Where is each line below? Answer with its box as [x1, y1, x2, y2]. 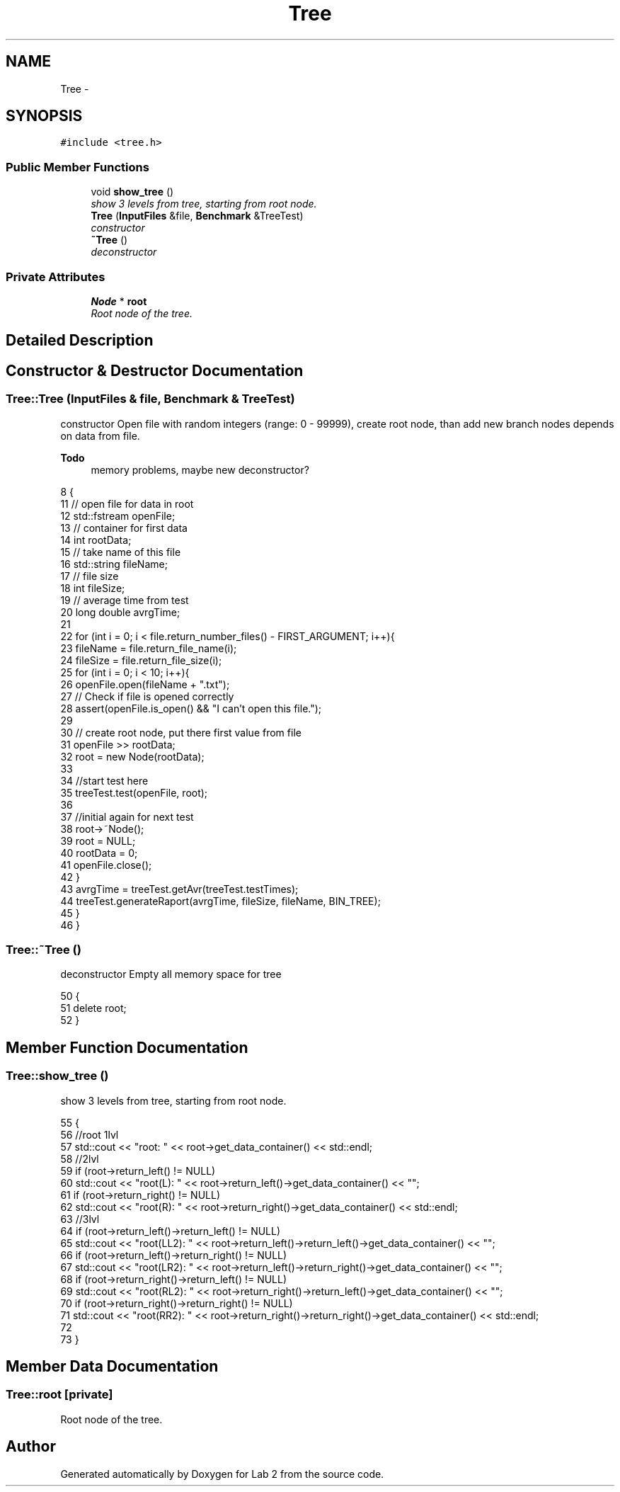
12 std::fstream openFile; [60, 509, 176, 522]
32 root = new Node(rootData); [60, 750, 205, 763]
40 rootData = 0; [60, 846, 138, 859]
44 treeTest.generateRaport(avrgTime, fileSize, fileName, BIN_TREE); [60, 894, 381, 907]
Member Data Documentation [6, 1357, 219, 1375]
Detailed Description [6, 331, 154, 350]
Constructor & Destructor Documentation [6, 361, 304, 380]
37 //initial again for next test [60, 810, 194, 823]
